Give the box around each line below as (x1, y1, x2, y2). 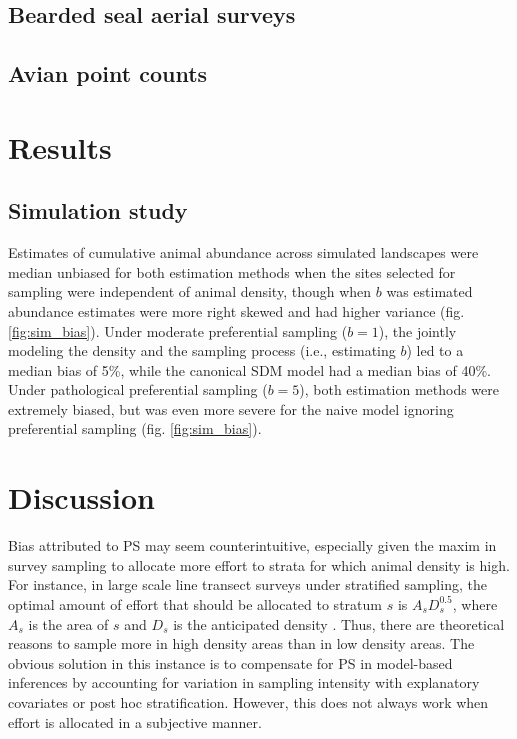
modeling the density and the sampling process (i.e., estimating (8, 340, 396, 361)
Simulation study (8, 195, 188, 226)
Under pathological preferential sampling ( (8, 379, 268, 400)
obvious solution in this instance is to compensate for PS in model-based (8, 652, 453, 673)
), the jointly (378, 320, 457, 341)
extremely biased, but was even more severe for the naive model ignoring (8, 398, 454, 419)
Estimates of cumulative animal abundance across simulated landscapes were (8, 242, 479, 263)
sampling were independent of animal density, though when (8, 281, 372, 302)
